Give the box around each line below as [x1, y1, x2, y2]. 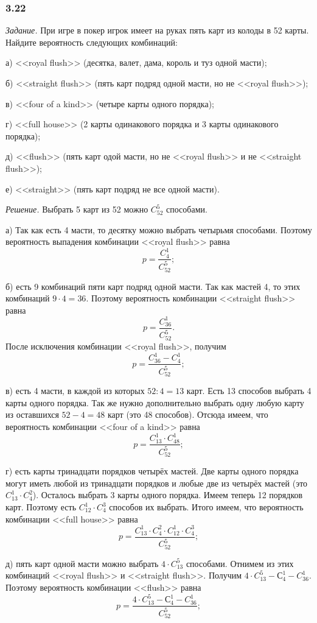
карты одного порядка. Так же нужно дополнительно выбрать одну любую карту [5, 396, 304, 409]
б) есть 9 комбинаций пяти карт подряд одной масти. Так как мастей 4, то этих [5, 280, 301, 292]
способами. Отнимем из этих [186, 557, 294, 569]
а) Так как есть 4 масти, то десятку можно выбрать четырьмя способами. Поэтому [5, 223, 312, 236]
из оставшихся [5, 408, 59, 421]
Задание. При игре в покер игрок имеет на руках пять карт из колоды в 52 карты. [5, 24, 309, 37]
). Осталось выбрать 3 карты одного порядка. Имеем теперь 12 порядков [32, 488, 303, 501]
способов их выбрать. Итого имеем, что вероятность [109, 501, 304, 513]
